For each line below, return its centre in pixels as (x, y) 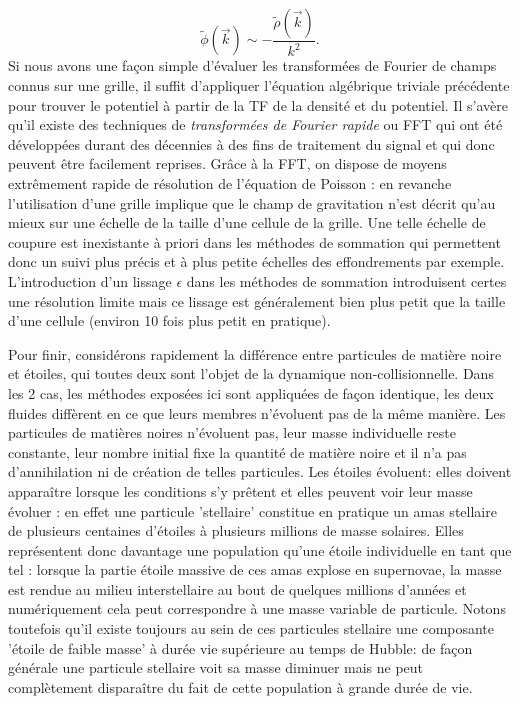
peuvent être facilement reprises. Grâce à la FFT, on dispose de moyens (227, 163)
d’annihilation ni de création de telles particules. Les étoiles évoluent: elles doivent (260, 471)
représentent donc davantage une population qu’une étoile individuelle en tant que (260, 549)
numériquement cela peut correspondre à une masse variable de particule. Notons (257, 608)
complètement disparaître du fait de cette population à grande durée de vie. (240, 686)
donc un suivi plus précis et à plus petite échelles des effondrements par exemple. (256, 261)
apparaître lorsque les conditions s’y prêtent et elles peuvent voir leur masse (240, 490)
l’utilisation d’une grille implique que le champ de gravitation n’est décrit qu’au (252, 202)
